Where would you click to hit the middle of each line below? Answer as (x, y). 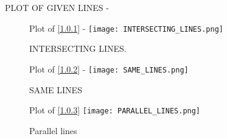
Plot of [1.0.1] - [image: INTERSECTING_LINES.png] (126, 28)
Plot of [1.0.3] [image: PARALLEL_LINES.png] (115, 110)
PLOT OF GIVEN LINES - (57, 7)
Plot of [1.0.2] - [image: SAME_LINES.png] (109, 69)
